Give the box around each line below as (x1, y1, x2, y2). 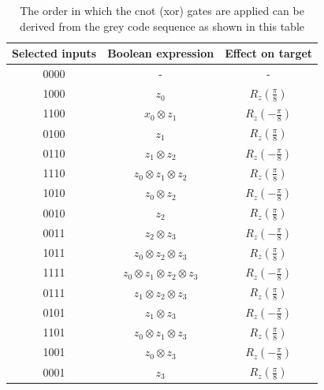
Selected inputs (12, 45, 97, 61)
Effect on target (225, 45, 313, 61)
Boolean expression (107, 45, 214, 61)
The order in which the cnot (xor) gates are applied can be (20, 2, 304, 18)
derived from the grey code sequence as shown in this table (20, 17, 304, 34)
